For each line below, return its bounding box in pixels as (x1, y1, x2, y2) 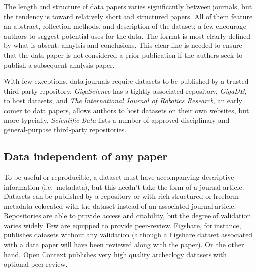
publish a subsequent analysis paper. (4, 59, 115, 70)
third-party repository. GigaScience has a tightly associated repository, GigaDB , (4, 85, 247, 96)
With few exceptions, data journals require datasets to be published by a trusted (4, 76, 249, 86)
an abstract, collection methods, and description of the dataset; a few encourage (4, 21, 247, 31)
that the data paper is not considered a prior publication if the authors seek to (4, 49, 243, 60)
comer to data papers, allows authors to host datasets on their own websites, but (4, 105, 249, 115)
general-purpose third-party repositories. (4, 124, 127, 135)
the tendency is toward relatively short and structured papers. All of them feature (4, 11, 253, 21)
